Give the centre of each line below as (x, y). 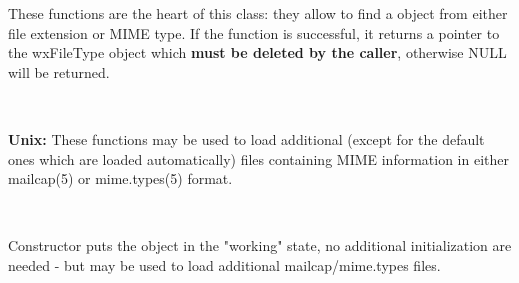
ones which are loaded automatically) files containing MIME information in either (259, 158)
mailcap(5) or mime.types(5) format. (120, 178)
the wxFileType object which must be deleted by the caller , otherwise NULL (257, 52)
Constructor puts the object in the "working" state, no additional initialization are (260, 245)
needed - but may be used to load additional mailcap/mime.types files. (224, 264)
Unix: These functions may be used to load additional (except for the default (246, 138)
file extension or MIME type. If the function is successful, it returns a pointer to (254, 32)
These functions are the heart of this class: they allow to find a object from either (258, 13)
